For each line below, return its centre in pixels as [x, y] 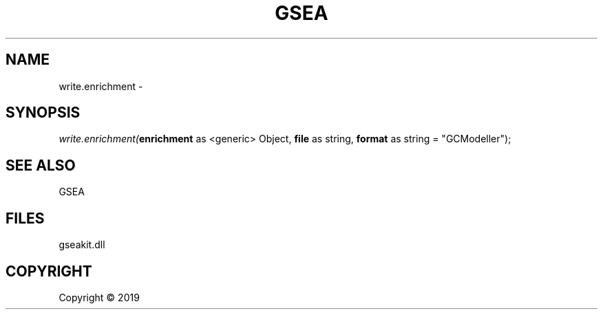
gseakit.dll [82, 245]
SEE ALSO [41, 165]
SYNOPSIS [43, 113]
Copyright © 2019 [99, 297]
